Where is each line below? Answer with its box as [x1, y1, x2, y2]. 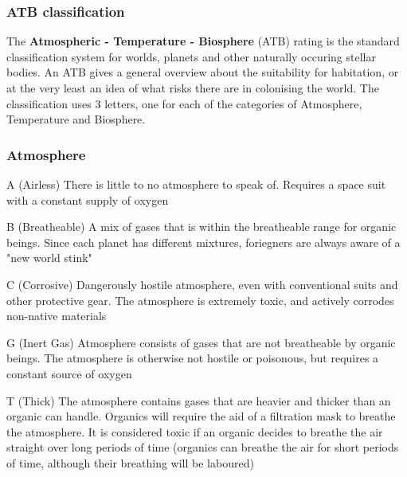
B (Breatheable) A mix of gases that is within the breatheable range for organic [6, 218, 397, 235]
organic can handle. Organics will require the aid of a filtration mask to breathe [6, 408, 396, 424]
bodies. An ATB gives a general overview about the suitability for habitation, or [6, 64, 399, 80]
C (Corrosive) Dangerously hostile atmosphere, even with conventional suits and [6, 276, 398, 292]
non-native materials [6, 307, 107, 324]
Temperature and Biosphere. [6, 111, 146, 127]
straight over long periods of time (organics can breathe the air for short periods [6, 439, 399, 455]
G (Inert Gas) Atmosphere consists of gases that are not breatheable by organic [6, 334, 396, 350]
